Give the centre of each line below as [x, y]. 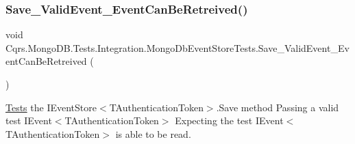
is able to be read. [153, 133]
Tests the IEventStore [51, 107]
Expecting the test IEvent [229, 120]
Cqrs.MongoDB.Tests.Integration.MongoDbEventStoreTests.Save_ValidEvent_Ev [177, 47]
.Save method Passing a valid [278, 107]
